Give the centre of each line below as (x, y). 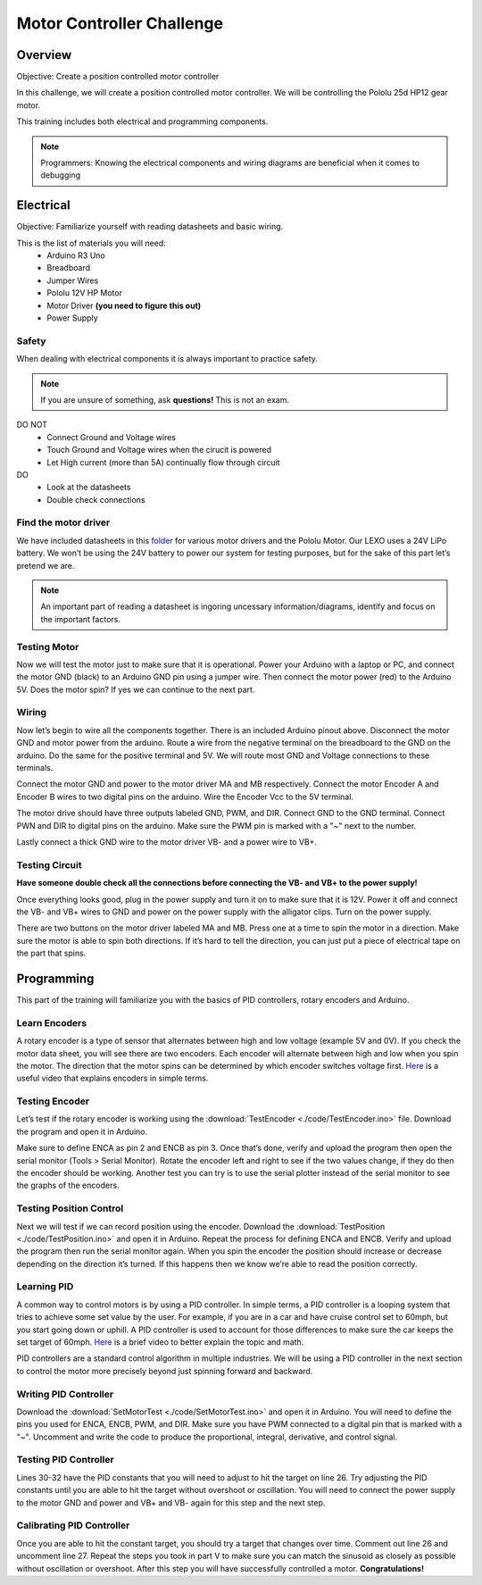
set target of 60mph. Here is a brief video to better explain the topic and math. (160, 1342)
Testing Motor (48, 647)
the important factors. (80, 619)
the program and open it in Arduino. (82, 1131)
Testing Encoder (53, 1101)
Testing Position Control (70, 1208)
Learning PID (45, 1287)
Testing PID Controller (66, 1460)
